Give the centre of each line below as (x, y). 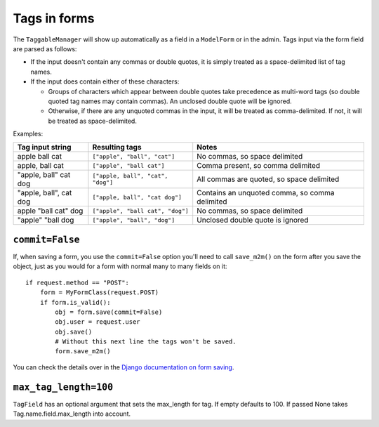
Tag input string (44, 147)
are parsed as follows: (45, 48)
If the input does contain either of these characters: (105, 81)
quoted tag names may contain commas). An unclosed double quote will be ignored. (170, 101)
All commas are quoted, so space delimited (268, 179)
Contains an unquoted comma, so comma (266, 193)
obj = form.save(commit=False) (109, 312)
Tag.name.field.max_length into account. (72, 414)
